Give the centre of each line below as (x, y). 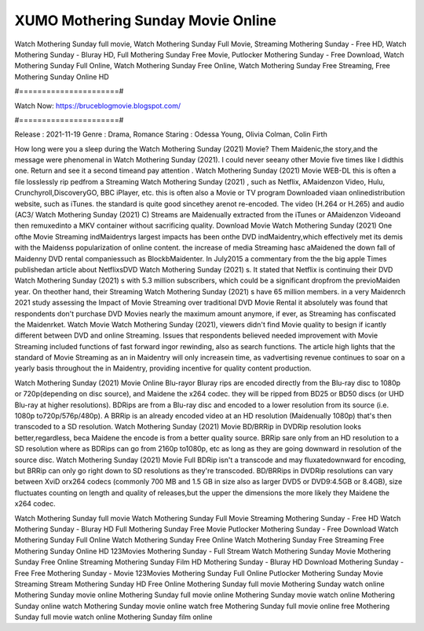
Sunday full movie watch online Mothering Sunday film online (113, 617)
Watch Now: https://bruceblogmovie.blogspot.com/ (97, 105)
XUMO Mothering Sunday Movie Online (145, 20)
